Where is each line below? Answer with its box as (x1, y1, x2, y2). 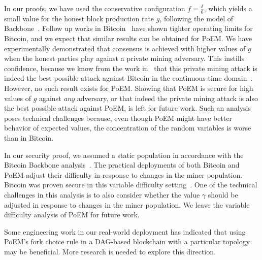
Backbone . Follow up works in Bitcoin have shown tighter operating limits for (4, 23, 253, 34)
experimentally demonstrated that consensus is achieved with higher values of (4, 43, 246, 53)
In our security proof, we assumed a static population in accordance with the (4, 149, 244, 160)
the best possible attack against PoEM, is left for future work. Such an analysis (4, 103, 251, 113)
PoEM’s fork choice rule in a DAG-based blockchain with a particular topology (4, 236, 250, 247)
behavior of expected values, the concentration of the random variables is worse (4, 122, 251, 133)
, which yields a (204, 3, 252, 13)
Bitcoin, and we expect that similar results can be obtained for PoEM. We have (4, 33, 252, 44)
